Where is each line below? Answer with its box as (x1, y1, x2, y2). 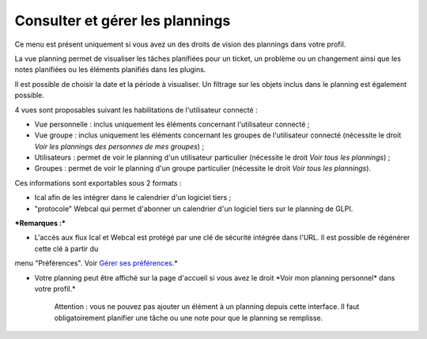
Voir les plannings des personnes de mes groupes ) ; (34, 141, 205, 151)
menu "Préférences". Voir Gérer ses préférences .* (14, 258, 178, 268)
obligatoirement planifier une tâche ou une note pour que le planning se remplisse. (54, 313, 323, 322)
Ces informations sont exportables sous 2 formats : (14, 178, 182, 187)
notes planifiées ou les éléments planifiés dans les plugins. (14, 65, 206, 74)
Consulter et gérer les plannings (14, 12, 231, 29)
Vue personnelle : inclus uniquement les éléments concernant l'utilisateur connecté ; (34, 119, 310, 129)
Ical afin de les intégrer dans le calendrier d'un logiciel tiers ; (34, 193, 232, 202)
